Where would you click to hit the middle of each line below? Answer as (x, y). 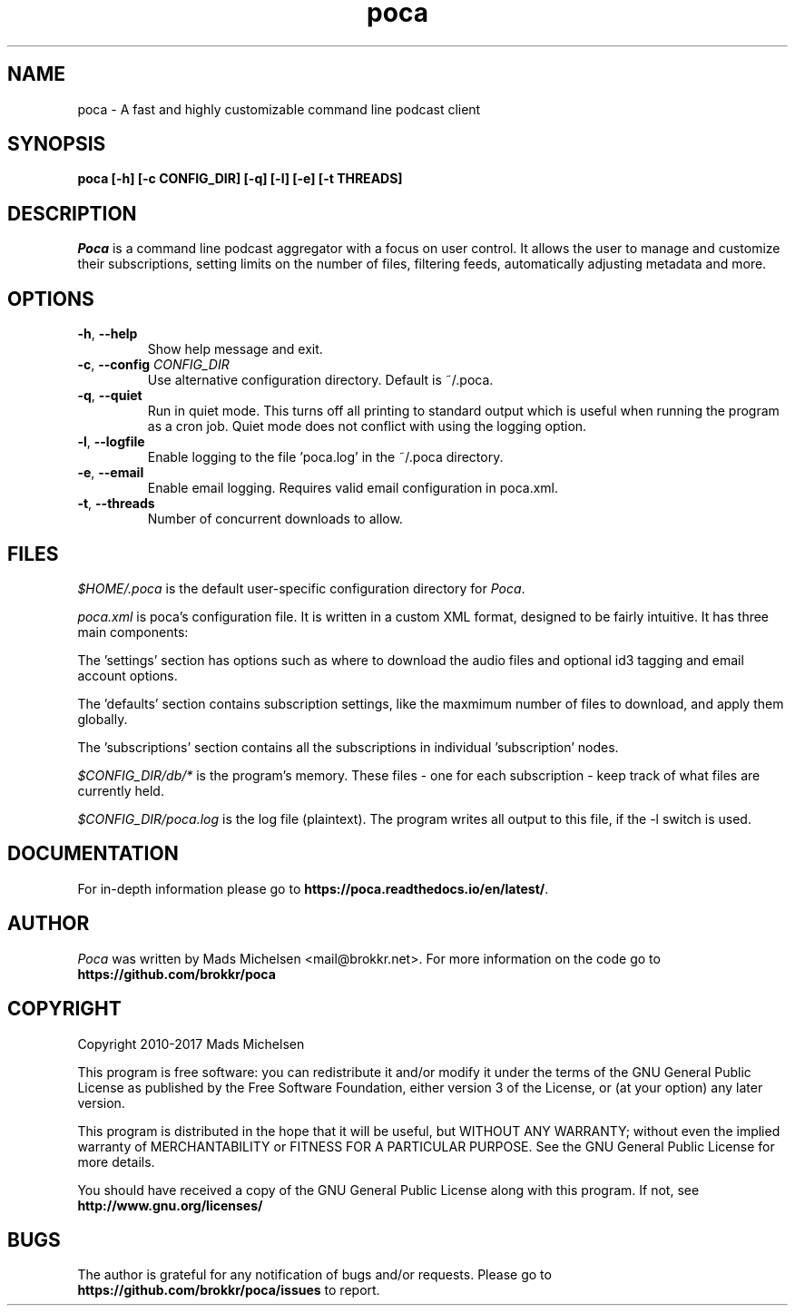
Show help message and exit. (235, 349)
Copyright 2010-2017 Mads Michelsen (191, 1044)
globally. (103, 719)
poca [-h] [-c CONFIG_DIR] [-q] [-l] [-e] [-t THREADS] (240, 179)
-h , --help (108, 334)
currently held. (121, 790)
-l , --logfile (111, 442)
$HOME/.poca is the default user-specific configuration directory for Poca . (301, 588)
